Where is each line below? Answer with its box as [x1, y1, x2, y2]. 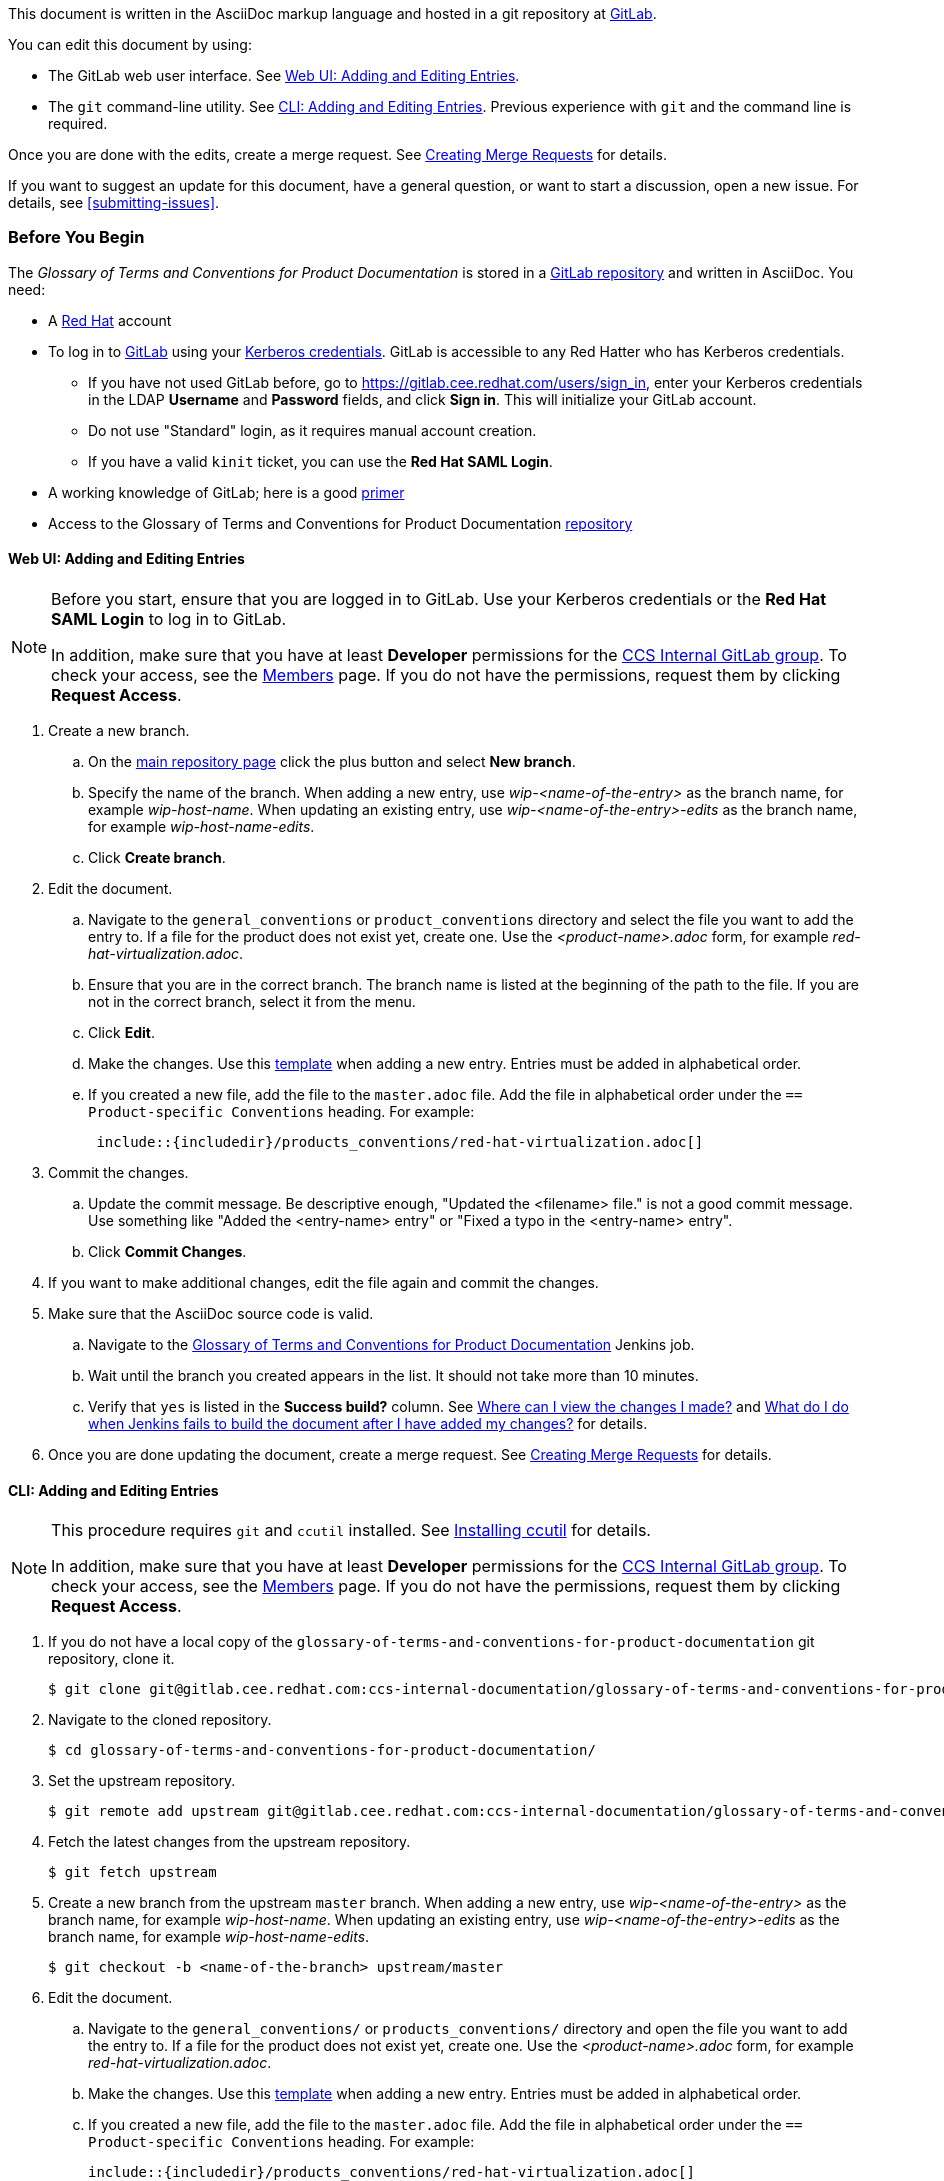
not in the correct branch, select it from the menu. [88, 992, 416, 1010]
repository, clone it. [48, 1650, 175, 1668]
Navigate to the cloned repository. [48, 1711, 272, 1729]
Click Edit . [88, 1023, 155, 1041]
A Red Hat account [48, 311, 172, 329]
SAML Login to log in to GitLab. [51, 608, 287, 629]
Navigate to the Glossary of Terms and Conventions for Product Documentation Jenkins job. [88, 1335, 695, 1353]
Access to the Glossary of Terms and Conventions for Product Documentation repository [48, 514, 633, 532]
